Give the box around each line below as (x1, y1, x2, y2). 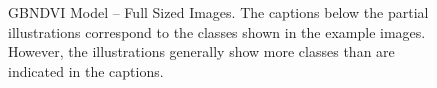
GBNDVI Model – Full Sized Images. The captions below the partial (8, 2, 429, 22)
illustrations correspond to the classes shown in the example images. (8, 21, 426, 42)
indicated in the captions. (8, 60, 164, 81)
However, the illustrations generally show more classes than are (8, 41, 395, 62)
